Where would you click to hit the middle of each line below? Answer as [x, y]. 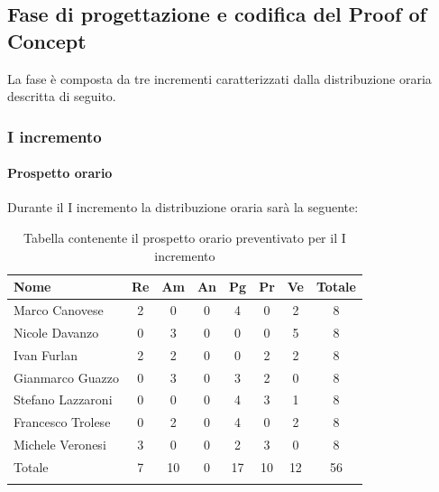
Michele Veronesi [60, 445]
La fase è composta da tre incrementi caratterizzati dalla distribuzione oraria [219, 78]
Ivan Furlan [46, 354]
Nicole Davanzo [56, 332]
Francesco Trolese [62, 422]
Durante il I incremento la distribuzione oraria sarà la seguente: [183, 207]
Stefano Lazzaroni [63, 399]
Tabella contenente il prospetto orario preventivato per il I [185, 238]
